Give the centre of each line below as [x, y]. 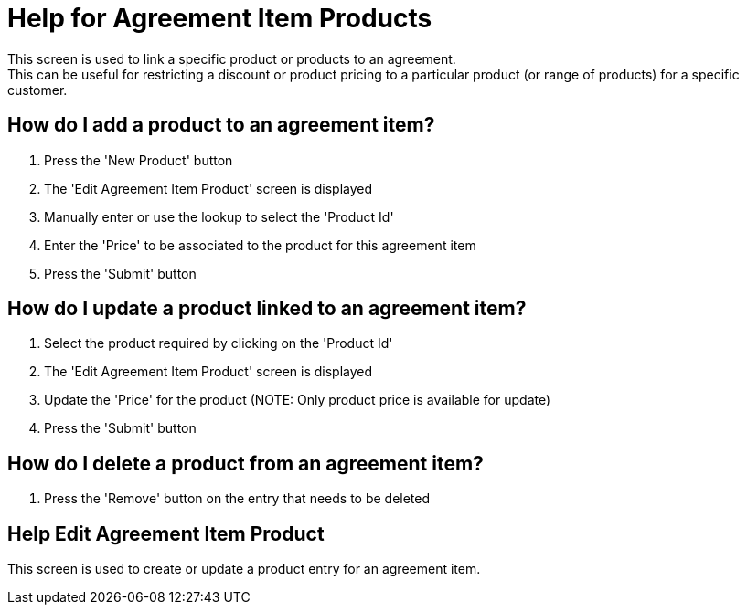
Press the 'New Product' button [139, 160]
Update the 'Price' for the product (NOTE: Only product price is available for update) [298, 400]
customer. [37, 90]
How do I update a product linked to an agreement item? [267, 309]
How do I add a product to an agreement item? [221, 125]
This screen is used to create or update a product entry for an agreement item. [244, 569]
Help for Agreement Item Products [220, 18]
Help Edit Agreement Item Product [166, 533]
